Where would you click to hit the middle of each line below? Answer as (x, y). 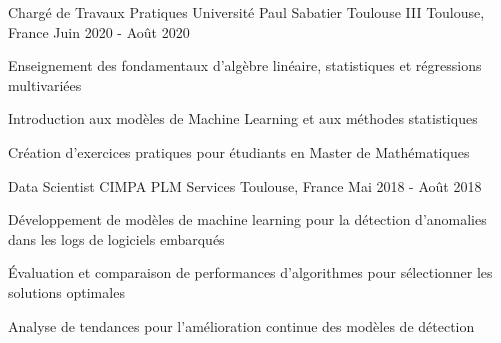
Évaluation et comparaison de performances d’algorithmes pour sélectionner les (250, 272)
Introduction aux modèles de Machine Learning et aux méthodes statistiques (243, 118)
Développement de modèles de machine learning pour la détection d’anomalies (247, 219)
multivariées (45, 84)
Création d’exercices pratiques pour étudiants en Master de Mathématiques (239, 151)
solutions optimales (66, 291)
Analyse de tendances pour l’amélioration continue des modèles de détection (241, 325)
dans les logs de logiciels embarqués (116, 238)
